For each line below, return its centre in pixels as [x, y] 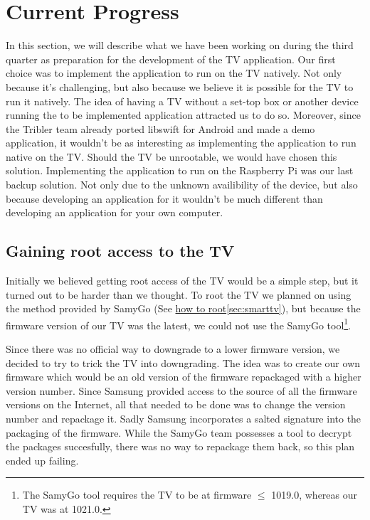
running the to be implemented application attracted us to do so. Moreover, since [183, 115]
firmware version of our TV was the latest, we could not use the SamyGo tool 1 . [179, 324]
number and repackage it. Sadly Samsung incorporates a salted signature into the [184, 419]
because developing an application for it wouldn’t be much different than [164, 198]
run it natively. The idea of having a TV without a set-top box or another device [182, 101]
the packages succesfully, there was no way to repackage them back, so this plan [180, 446]
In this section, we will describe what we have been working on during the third [180, 45]
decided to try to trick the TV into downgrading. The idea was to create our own [183, 362]
